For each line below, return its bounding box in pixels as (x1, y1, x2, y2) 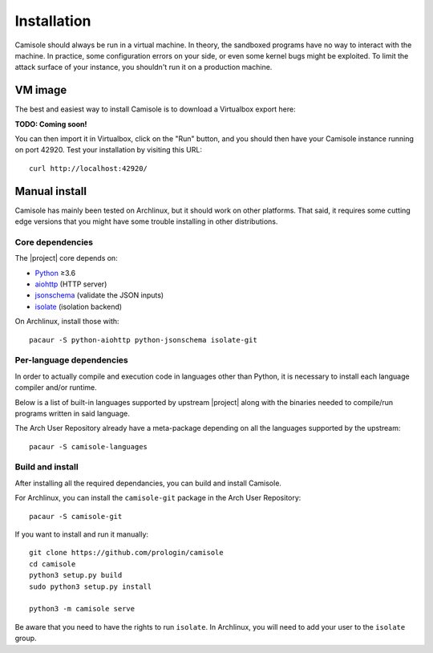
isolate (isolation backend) (34, 302, 123, 311)
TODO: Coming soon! (14, 119, 87, 128)
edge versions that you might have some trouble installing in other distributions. (14, 217, 278, 226)
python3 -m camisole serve (29, 604, 136, 614)
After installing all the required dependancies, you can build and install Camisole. (14, 478, 282, 488)
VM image (14, 83, 67, 97)
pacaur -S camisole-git (29, 512, 123, 521)
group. (14, 634, 37, 643)
